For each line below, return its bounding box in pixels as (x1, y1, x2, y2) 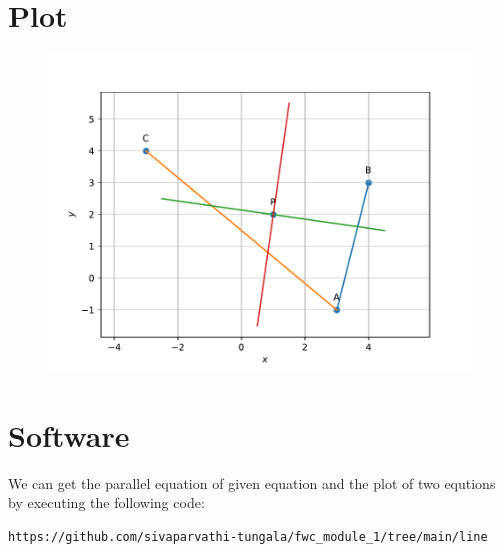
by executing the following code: (8, 492, 205, 513)
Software (8, 414, 130, 455)
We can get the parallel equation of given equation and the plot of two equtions (8, 472, 496, 493)
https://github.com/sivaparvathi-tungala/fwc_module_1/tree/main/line (8, 530, 488, 545)
